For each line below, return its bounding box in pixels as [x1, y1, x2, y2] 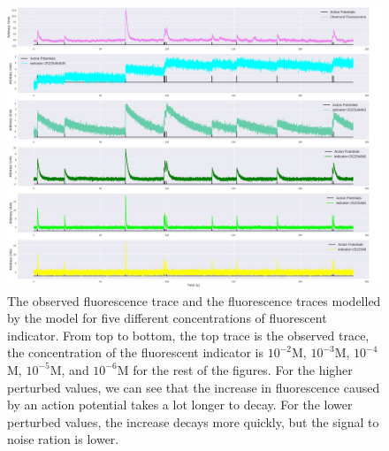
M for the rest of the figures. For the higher [117, 360, 353, 378]
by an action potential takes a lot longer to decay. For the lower [7, 395, 353, 414]
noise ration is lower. [7, 430, 119, 448]
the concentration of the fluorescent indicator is [7, 343, 263, 362]
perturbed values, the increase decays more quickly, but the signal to [7, 412, 379, 431]
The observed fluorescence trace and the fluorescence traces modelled [7, 291, 381, 310]
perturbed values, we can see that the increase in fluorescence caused [7, 378, 380, 396]
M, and [50, 360, 89, 378]
